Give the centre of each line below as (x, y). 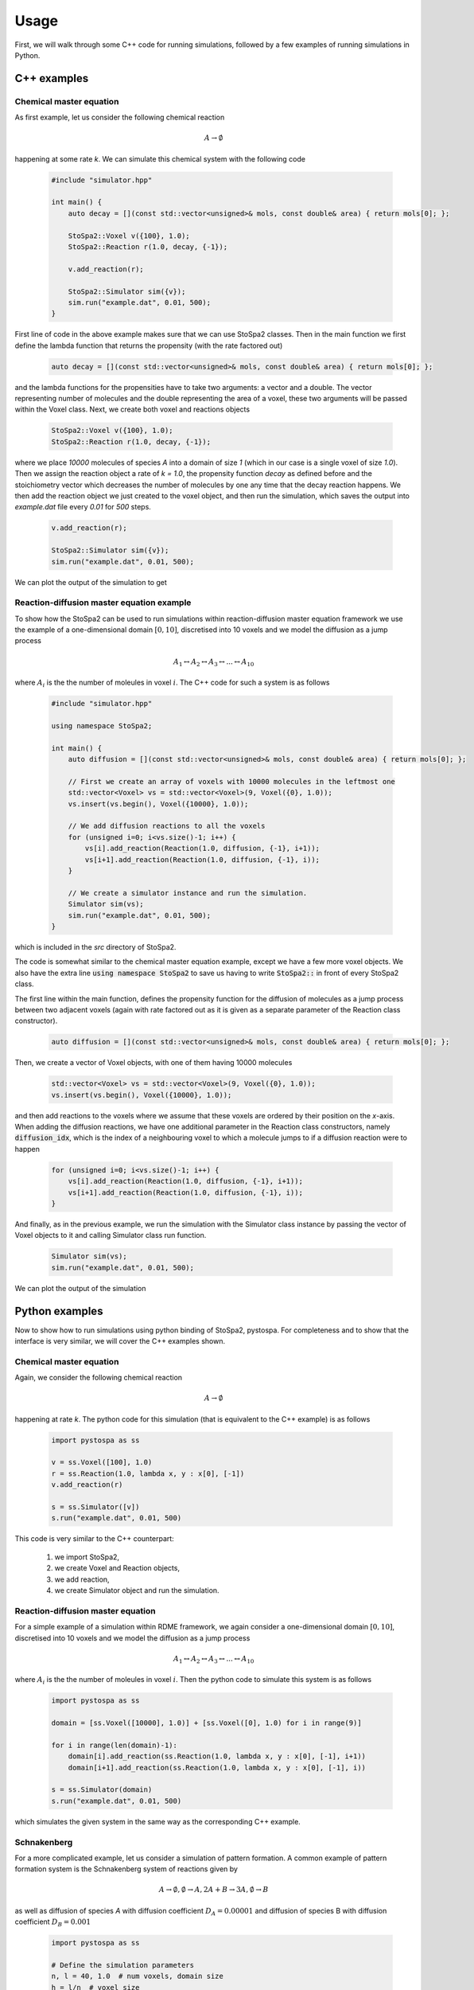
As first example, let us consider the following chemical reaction (120, 117)
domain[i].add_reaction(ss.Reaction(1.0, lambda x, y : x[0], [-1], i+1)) (217, 1756)
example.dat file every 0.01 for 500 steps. (83, 507)
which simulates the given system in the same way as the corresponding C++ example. (158, 1821)
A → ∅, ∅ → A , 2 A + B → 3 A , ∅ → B (214, 1890)
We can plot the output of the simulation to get (91, 582)
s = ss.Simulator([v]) (95, 1507)
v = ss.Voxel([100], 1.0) (102, 1462)
